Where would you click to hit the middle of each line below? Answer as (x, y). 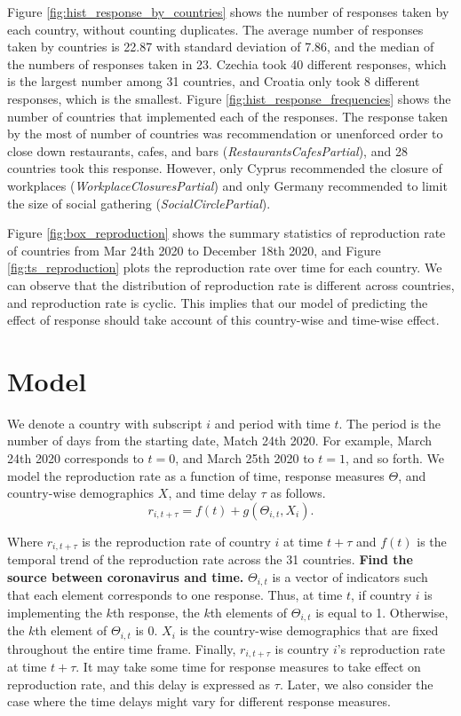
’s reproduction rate (391, 648)
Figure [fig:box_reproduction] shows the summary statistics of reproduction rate (227, 233)
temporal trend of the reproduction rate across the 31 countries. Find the (210, 559)
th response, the (156, 612)
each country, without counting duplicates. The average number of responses (215, 29)
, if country (382, 595)
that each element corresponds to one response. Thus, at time (175, 595)
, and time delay (212, 493)
